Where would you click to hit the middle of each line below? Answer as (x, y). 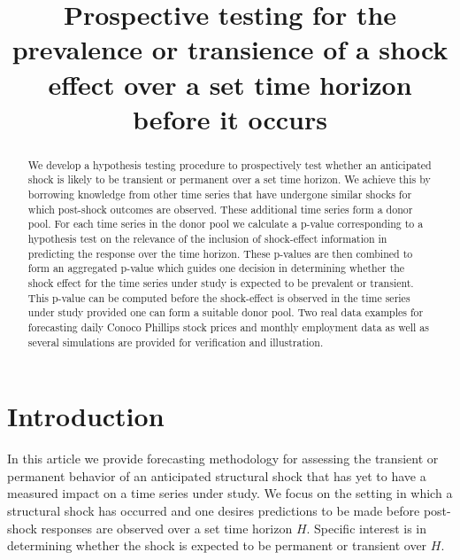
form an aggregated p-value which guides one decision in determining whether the (216, 268)
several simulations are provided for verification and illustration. (176, 342)
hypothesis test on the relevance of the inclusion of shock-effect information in (207, 239)
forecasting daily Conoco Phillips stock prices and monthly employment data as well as (228, 327)
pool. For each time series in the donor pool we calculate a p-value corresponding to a (226, 224)
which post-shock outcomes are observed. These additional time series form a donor (220, 209)
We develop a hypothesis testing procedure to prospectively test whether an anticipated (230, 164)
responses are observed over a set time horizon (167, 528)
